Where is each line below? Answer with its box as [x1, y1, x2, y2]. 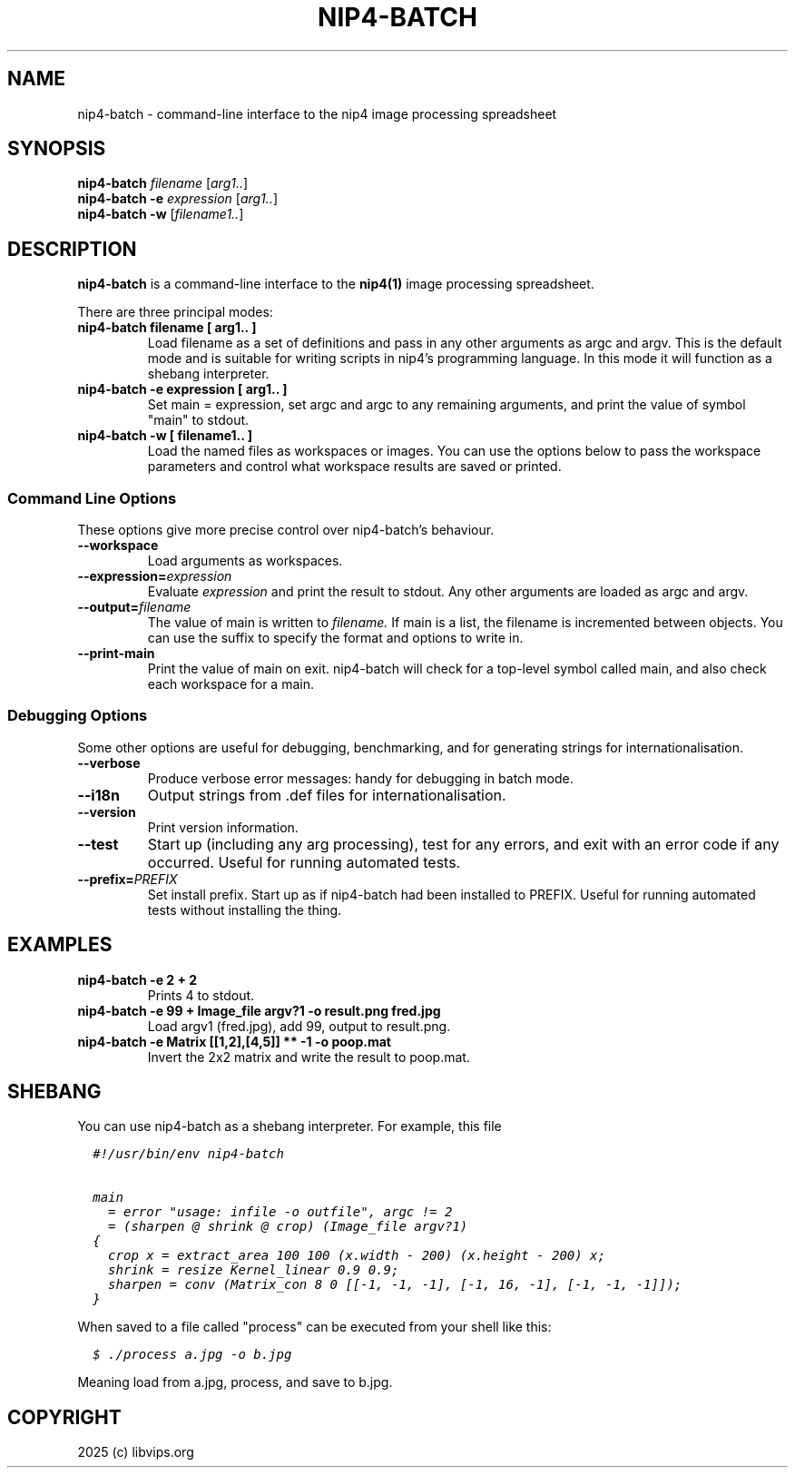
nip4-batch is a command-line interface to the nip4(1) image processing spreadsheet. [77, 276, 594, 292]
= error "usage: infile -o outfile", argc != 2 [108, 1205, 453, 1220]
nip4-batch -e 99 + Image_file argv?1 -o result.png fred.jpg [77, 1002, 441, 1018]
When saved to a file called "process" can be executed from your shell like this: [77, 1319, 552, 1335]
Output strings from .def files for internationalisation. [147, 785, 506, 804]
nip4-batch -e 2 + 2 [77, 971, 198, 988]
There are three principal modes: [77, 304, 273, 320]
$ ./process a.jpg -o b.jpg [93, 1347, 292, 1362]
